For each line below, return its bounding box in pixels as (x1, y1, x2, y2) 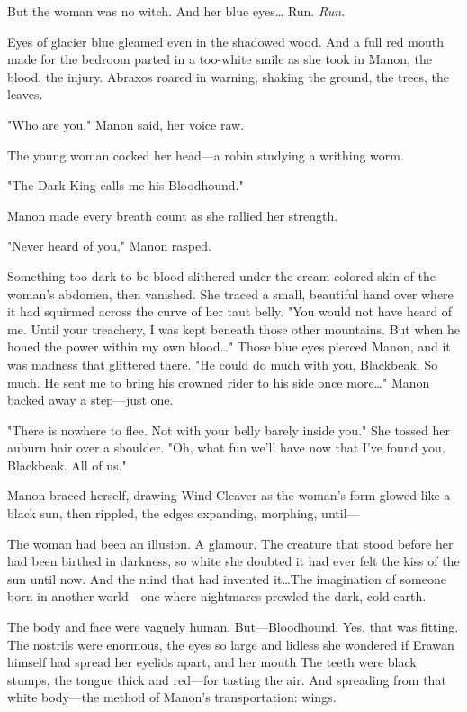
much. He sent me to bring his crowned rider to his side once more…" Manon (7, 372, 430, 391)
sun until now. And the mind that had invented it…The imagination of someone (7, 569, 446, 588)
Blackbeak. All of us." (7, 455, 127, 474)
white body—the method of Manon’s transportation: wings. (7, 688, 337, 707)
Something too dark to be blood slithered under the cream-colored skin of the (7, 266, 436, 285)
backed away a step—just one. (7, 390, 174, 409)
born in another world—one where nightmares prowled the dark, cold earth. (7, 587, 427, 606)
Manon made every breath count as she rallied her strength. (7, 205, 338, 224)
